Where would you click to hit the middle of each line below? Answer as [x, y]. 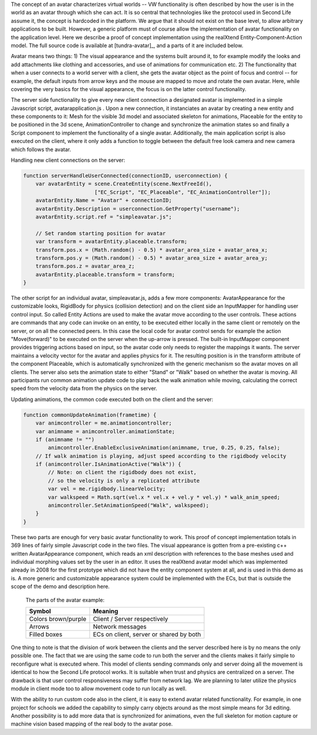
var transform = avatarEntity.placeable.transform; [112, 242]
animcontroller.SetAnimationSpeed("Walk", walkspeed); [129, 505]
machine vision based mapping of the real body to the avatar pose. [92, 724]
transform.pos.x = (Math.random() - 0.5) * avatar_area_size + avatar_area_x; [152, 250]
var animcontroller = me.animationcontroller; [104, 423]
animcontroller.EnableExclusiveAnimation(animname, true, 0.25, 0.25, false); [164, 448]
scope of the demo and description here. [60, 587]
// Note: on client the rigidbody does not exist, [122, 472]
